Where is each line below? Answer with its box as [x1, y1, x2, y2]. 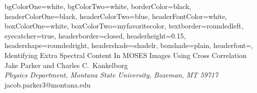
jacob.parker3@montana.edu [4, 79, 91, 89]
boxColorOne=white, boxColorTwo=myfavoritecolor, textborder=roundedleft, [4, 20, 243, 31]
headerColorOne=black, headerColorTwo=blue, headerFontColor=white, [4, 10, 227, 21]
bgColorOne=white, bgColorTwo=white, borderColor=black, [4, 1, 191, 11]
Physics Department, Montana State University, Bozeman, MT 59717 [4, 69, 218, 80]
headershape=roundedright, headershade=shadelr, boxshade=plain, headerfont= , [4, 40, 253, 50]
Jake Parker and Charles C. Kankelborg [4, 59, 128, 70]
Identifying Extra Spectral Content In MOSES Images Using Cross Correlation [4, 49, 246, 60]
